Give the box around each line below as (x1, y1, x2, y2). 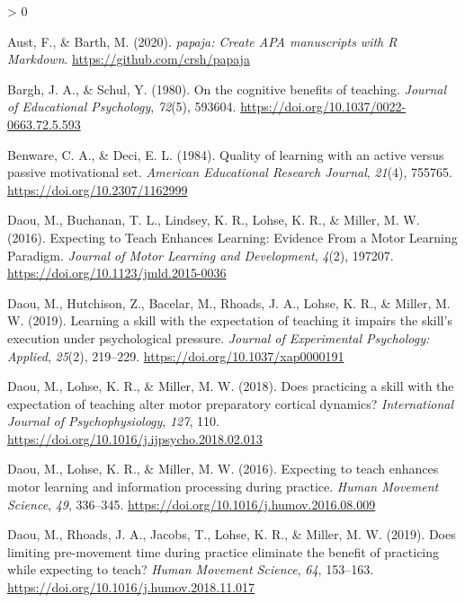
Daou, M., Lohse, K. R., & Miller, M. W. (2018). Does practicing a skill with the (7, 377, 454, 395)
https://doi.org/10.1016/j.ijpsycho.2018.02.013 (7, 429, 263, 448)
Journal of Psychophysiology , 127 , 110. (7, 412, 219, 430)
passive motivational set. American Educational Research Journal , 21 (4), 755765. (7, 163, 453, 182)
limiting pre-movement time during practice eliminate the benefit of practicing (7, 542, 440, 561)
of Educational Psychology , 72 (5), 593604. (7, 97, 237, 116)
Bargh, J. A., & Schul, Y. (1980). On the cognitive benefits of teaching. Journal (7, 79, 447, 98)
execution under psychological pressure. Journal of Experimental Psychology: (7, 328, 430, 347)
